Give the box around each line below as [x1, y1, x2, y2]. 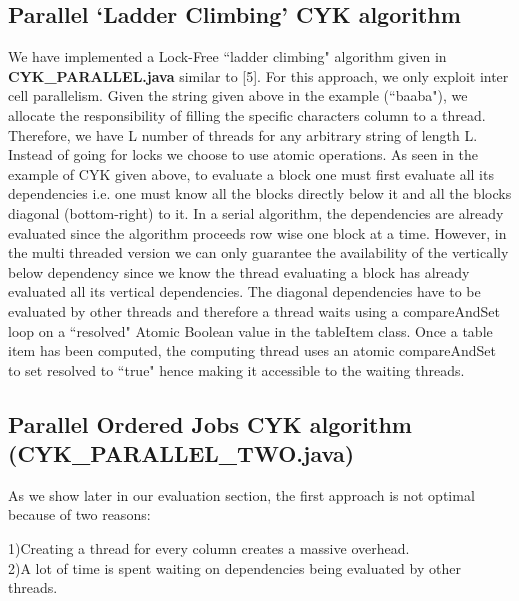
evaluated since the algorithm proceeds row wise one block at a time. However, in [8, 222, 507, 243]
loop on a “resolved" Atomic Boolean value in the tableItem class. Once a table [8, 320, 493, 341]
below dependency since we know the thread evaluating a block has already [8, 261, 470, 282]
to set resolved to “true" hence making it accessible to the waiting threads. [8, 359, 465, 380]
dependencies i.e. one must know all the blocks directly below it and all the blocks [8, 183, 512, 204]
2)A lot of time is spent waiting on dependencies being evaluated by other [8, 557, 461, 578]
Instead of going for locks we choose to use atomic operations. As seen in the [8, 144, 478, 165]
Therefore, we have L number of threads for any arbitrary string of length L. [8, 124, 478, 145]
